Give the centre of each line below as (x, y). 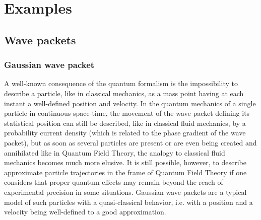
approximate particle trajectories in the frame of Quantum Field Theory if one (125, 172)
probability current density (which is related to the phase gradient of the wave (125, 133)
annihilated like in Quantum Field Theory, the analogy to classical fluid (115, 152)
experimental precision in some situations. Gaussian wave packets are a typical (125, 192)
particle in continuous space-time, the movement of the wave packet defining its (127, 113)
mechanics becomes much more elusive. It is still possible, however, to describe (125, 162)
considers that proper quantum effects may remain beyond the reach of (114, 182)
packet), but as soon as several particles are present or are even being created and (130, 142)
